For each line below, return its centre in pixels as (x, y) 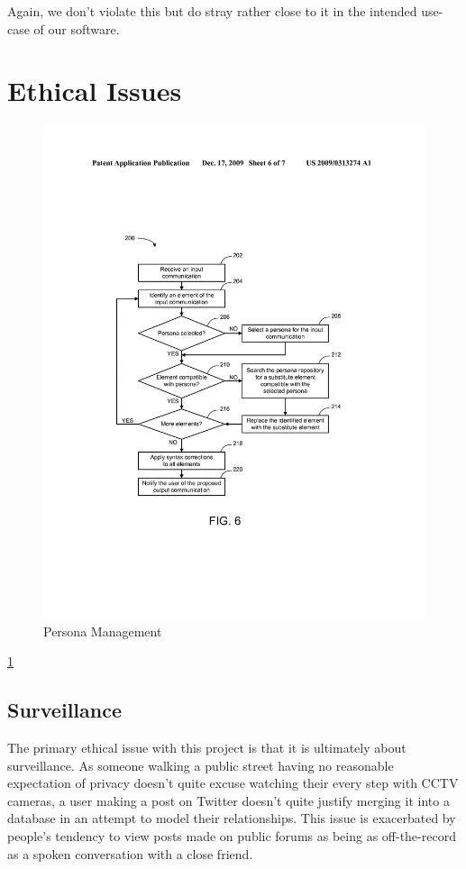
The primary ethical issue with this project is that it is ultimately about (207, 748)
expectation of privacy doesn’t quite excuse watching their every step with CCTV (233, 783)
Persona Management (103, 631)
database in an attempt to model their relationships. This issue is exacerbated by (232, 818)
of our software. (77, 28)
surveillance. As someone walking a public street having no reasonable (201, 765)
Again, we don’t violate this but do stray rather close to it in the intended (212, 11)
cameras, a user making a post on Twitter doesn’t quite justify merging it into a (228, 800)
